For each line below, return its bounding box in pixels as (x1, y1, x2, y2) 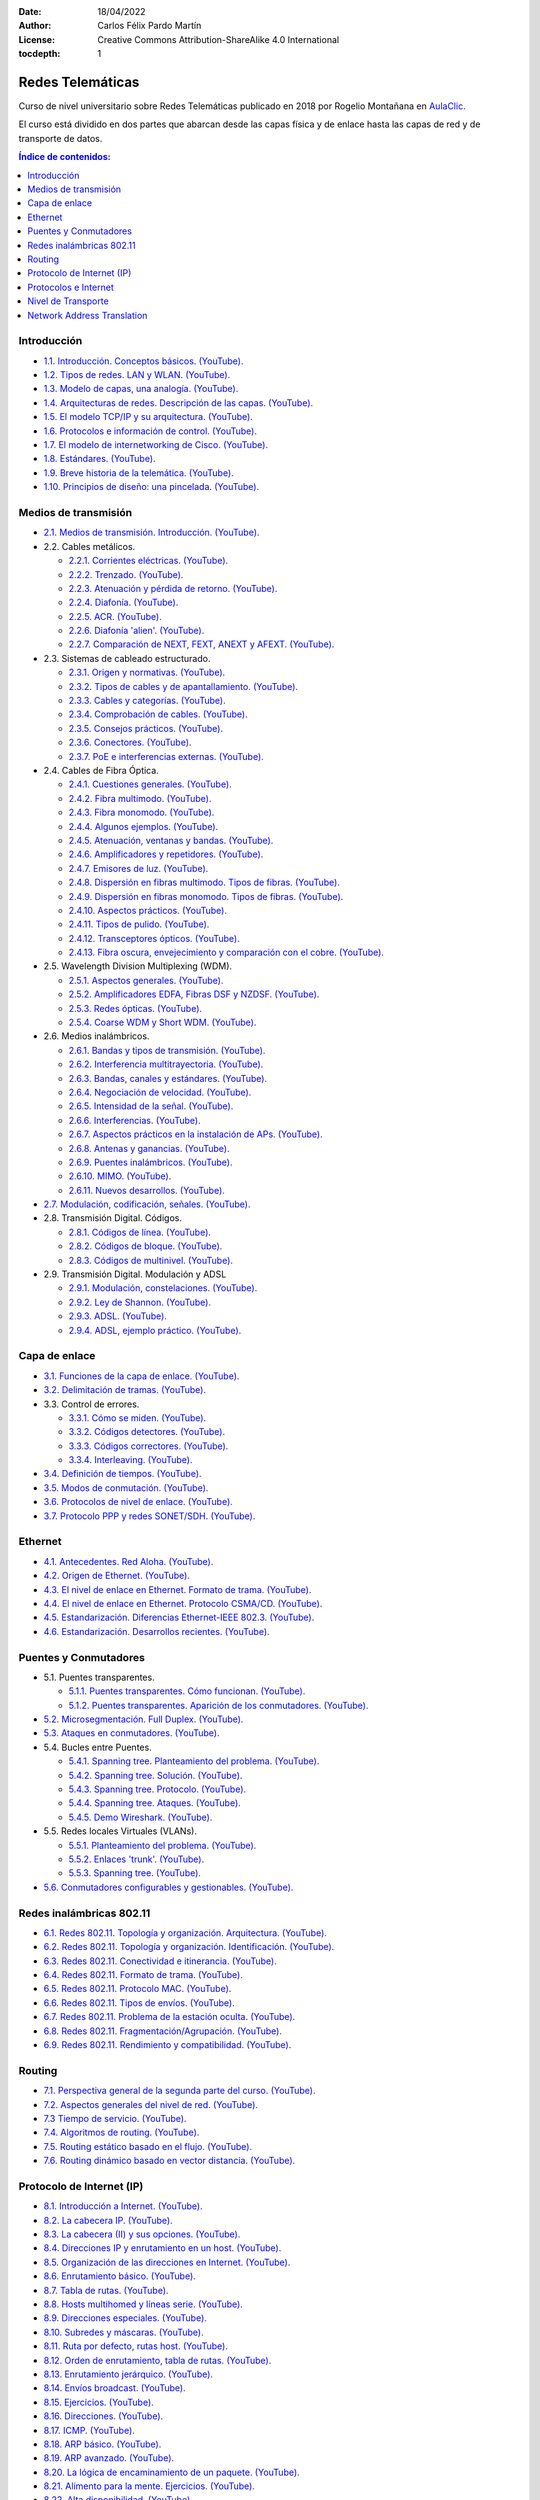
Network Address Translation (27, 309, 148, 321)
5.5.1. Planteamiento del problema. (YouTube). (68, 1839, 257, 1851)
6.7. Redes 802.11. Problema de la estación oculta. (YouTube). (43, 2011, 296, 2023)
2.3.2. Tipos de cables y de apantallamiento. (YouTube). (68, 680, 299, 692)
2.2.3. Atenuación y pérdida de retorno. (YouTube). (68, 582, 278, 594)
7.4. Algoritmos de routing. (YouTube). (43, 2126, 200, 2139)
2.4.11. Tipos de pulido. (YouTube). (68, 918, 210, 930)
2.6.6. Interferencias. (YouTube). (68, 1114, 201, 1126)
